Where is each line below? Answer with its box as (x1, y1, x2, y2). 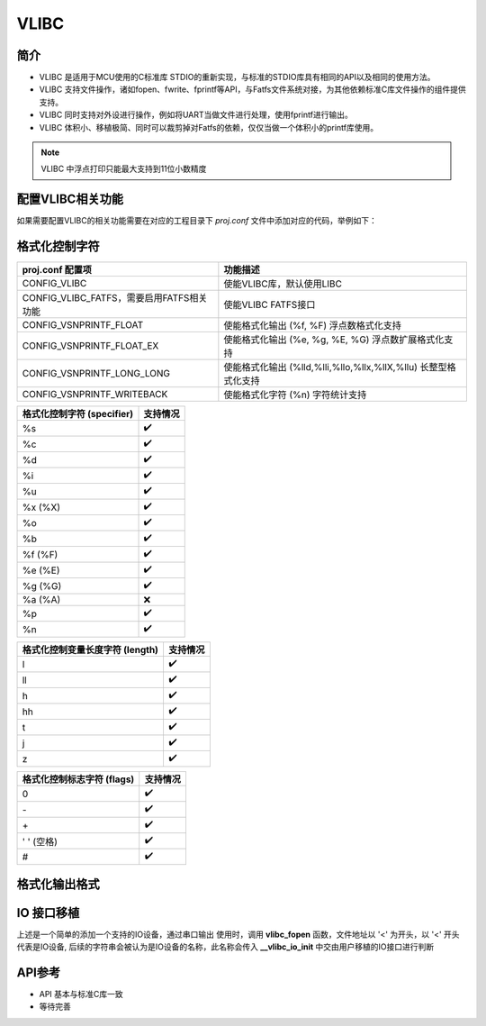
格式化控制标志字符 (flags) (22, 773, 135, 785)
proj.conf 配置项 (22, 264, 92, 277)
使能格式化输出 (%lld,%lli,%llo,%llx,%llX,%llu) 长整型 (223, 361, 447, 374)
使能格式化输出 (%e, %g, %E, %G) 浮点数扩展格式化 (223, 333, 445, 346)
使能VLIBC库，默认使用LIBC (223, 277, 342, 290)
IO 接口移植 (16, 905, 80, 921)
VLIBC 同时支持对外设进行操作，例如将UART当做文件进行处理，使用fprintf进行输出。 (39, 109, 353, 121)
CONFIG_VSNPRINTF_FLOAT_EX (22, 340, 159, 352)
